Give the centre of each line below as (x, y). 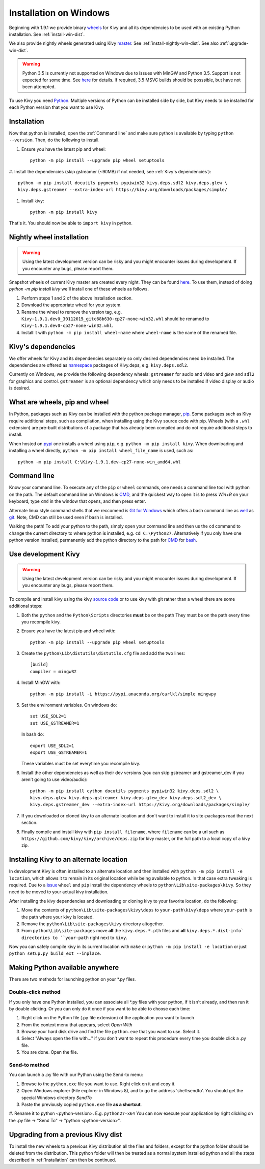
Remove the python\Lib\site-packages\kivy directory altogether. (93, 924)
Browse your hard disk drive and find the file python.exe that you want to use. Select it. (111, 1032)
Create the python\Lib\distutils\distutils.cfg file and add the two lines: (103, 653)
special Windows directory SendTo (57, 1098)
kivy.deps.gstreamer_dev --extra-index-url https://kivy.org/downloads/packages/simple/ (140, 805)
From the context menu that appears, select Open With (77, 1025)
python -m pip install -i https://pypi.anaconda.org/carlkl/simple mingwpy (123, 694)
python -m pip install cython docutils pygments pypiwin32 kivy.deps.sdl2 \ (125, 791)
